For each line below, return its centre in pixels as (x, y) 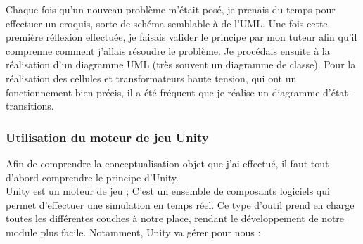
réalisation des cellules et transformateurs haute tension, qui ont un (151, 78)
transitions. (30, 106)
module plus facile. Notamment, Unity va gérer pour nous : (133, 232)
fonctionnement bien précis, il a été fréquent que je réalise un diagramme (163, 92)
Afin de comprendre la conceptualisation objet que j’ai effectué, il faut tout (167, 163)
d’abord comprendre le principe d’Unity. (92, 177)
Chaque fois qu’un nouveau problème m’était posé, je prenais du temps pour (171, 9)
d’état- (337, 92)
